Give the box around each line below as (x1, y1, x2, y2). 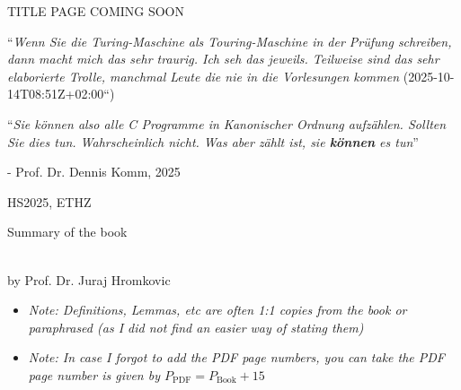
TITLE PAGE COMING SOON (7, 2, 184, 20)
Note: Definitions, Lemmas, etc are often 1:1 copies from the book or (28, 300, 407, 319)
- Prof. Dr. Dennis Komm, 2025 (7, 162, 181, 181)
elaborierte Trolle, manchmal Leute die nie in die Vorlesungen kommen (7, 66, 400, 85)
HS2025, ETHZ (7, 192, 92, 211)
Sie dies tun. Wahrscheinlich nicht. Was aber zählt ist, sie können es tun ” (7, 132, 419, 151)
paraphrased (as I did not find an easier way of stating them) (28, 317, 364, 336)
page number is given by (28, 365, 160, 384)
